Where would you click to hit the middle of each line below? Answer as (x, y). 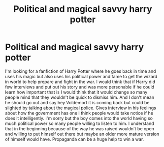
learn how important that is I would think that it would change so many (76, 92)
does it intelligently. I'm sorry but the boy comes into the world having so (79, 118)
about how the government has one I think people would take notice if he (79, 113)
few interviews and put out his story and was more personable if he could (80, 87)
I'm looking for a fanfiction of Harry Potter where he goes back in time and (81, 71)
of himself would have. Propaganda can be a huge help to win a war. (75, 139)
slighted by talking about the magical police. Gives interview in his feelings (81, 108)
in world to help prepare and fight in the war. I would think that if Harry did (80, 82)
